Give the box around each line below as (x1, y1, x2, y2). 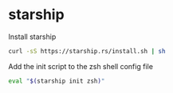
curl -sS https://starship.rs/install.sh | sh (8, 47, 166, 55)
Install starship (8, 32, 57, 41)
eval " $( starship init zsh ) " (8, 77, 105, 85)
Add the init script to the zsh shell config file (8, 61, 154, 71)
